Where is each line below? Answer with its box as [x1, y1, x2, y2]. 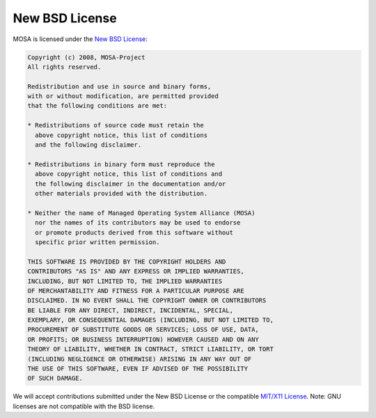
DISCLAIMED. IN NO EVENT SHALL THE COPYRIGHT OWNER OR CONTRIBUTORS [27, 296, 267, 305]
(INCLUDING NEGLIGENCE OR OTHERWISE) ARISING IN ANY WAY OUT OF [27, 355, 252, 363]
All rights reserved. [27, 63, 102, 71]
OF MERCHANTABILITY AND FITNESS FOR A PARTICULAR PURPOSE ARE [27, 287, 244, 295]
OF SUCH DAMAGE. [27, 374, 84, 383]
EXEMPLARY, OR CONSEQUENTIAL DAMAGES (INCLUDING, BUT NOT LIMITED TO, [27, 316, 274, 324]
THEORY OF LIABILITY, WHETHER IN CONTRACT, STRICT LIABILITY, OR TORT [27, 345, 274, 353]
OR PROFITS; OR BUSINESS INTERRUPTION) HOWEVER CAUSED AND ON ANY [27, 335, 259, 344]
